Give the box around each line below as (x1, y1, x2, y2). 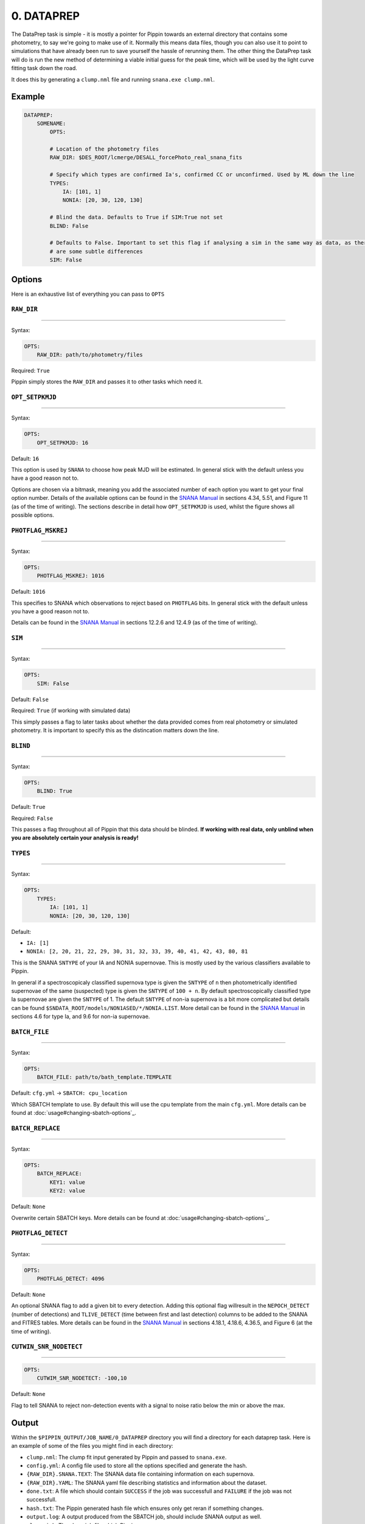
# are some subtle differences (49, 247, 143, 255)
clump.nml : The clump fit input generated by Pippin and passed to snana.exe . (26, 1453, 227, 1461)
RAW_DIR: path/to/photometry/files (36, 351, 143, 358)
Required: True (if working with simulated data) (11, 707, 131, 714)
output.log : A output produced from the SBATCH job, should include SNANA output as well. (26, 1513, 262, 1520)
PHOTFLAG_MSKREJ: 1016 (36, 572, 105, 579)
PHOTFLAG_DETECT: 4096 (36, 1275, 105, 1282)
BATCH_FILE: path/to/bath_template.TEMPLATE (36, 1074, 172, 1081)
